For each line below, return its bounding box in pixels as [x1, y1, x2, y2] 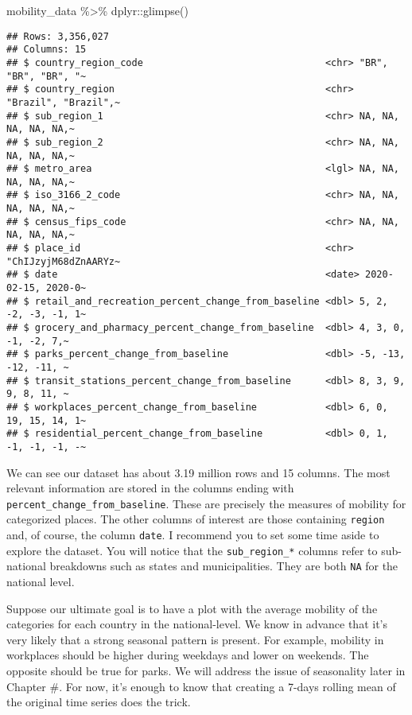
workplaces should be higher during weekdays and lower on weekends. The [6, 647, 369, 663]
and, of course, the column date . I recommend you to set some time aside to [6, 527, 379, 543]
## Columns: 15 [6, 44, 87, 56]
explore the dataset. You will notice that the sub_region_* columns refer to [6, 542, 378, 558]
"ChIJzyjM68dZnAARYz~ [6, 255, 121, 267]
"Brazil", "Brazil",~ [6, 96, 121, 108]
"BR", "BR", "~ [6, 70, 87, 82]
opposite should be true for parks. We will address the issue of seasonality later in [6, 663, 406, 679]
